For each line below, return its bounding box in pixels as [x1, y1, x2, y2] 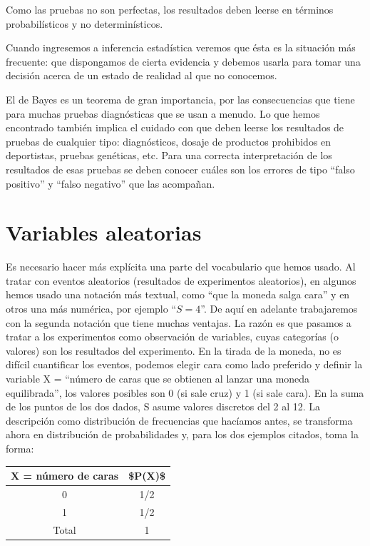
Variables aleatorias [6, 218, 202, 247]
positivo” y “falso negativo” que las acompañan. [6, 176, 215, 191]
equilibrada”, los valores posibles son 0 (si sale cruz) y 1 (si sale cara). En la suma [6, 385, 364, 400]
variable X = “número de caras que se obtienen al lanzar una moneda [6, 371, 310, 385]
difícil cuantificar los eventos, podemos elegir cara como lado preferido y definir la [6, 357, 363, 372]
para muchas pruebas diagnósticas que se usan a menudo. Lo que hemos [6, 106, 320, 121]
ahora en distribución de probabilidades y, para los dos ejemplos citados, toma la [6, 427, 359, 442]
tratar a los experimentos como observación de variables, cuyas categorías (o [6, 329, 339, 344]
